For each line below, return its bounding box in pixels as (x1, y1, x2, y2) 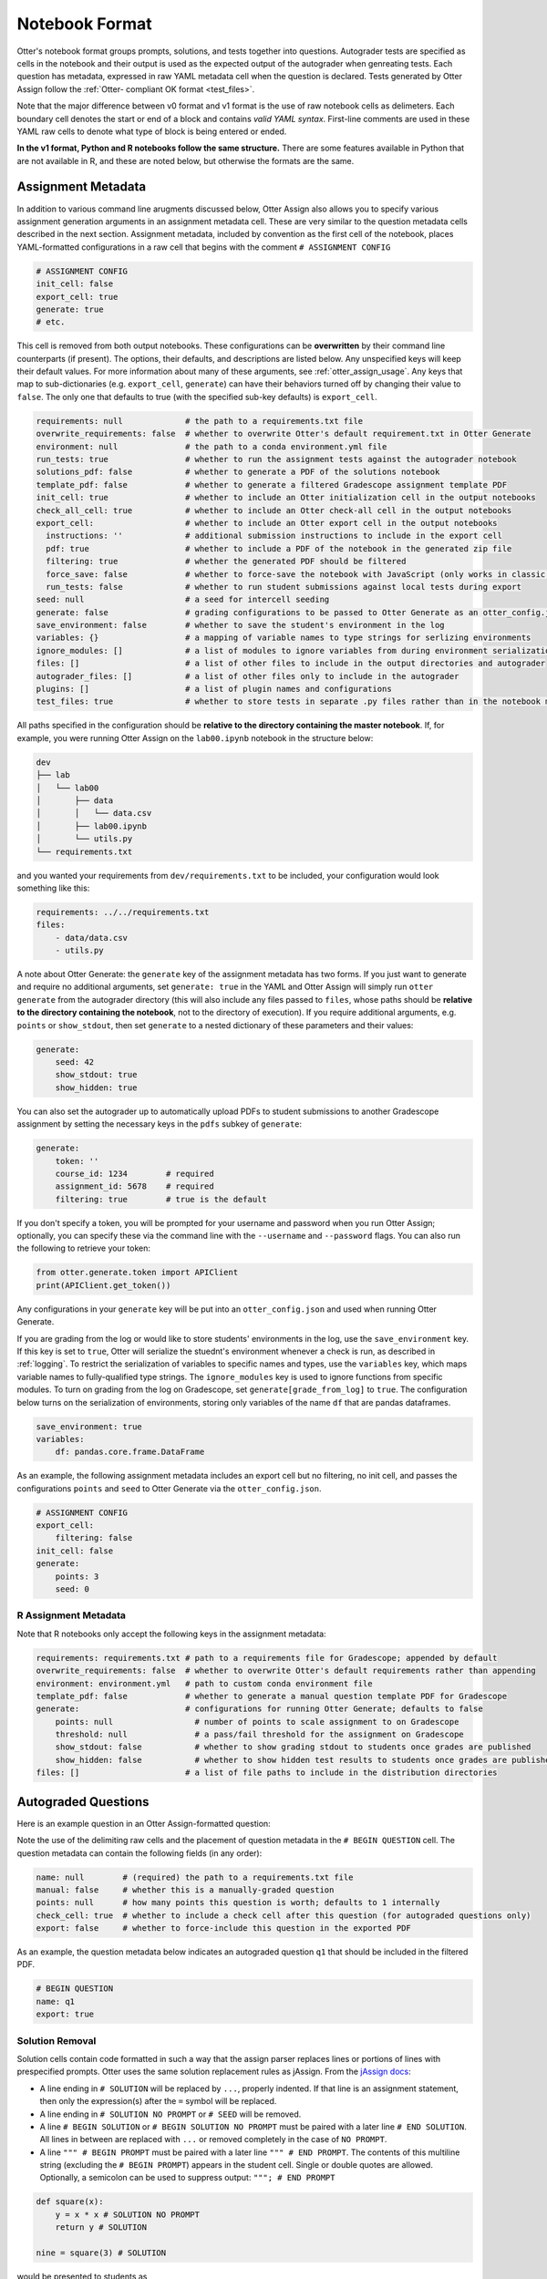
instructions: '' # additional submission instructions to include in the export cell (46, 531, 503, 541)
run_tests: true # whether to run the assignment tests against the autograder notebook (36, 454, 517, 464)
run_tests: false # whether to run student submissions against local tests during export (46, 582, 521, 592)
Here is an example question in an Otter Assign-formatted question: (16, 1818, 271, 1829)
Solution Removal (16, 2034, 97, 2047)
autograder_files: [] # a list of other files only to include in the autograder (36, 671, 459, 681)
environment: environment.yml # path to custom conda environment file (36, 1678, 373, 1688)
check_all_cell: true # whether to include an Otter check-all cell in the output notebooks (36, 505, 512, 515)
